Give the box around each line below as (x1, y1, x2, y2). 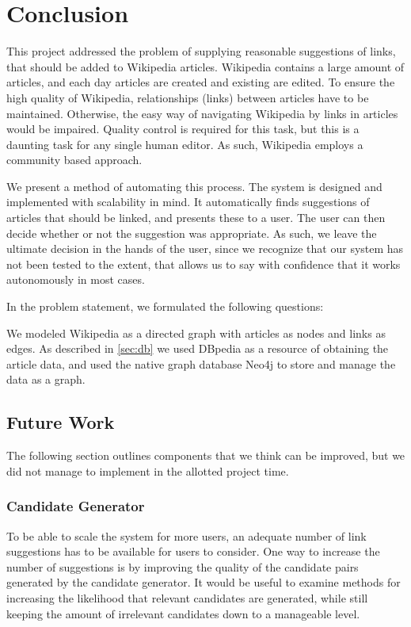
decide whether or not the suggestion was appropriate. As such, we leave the (6, 224, 377, 241)
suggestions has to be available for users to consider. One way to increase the (6, 543, 380, 560)
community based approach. (6, 151, 143, 168)
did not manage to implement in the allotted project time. (6, 462, 289, 479)
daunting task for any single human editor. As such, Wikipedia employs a (6, 136, 363, 152)
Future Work (6, 410, 115, 434)
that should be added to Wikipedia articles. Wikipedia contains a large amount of (6, 58, 405, 75)
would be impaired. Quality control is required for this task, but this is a (6, 120, 360, 137)
